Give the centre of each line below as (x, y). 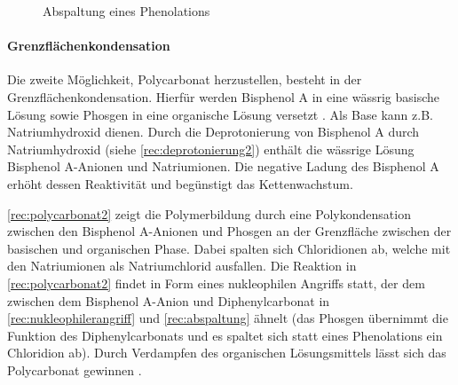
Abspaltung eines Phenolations (126, 11)
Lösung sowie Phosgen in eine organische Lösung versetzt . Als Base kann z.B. (220, 114)
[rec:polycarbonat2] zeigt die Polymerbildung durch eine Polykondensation (209, 213)
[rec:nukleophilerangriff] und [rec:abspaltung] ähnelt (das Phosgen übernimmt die (228, 318)
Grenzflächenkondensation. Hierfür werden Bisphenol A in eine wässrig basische (224, 96)
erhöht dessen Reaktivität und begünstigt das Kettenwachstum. (180, 183)
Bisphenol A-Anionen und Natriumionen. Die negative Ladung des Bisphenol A (223, 166)
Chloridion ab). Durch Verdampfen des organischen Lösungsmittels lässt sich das (227, 353)
